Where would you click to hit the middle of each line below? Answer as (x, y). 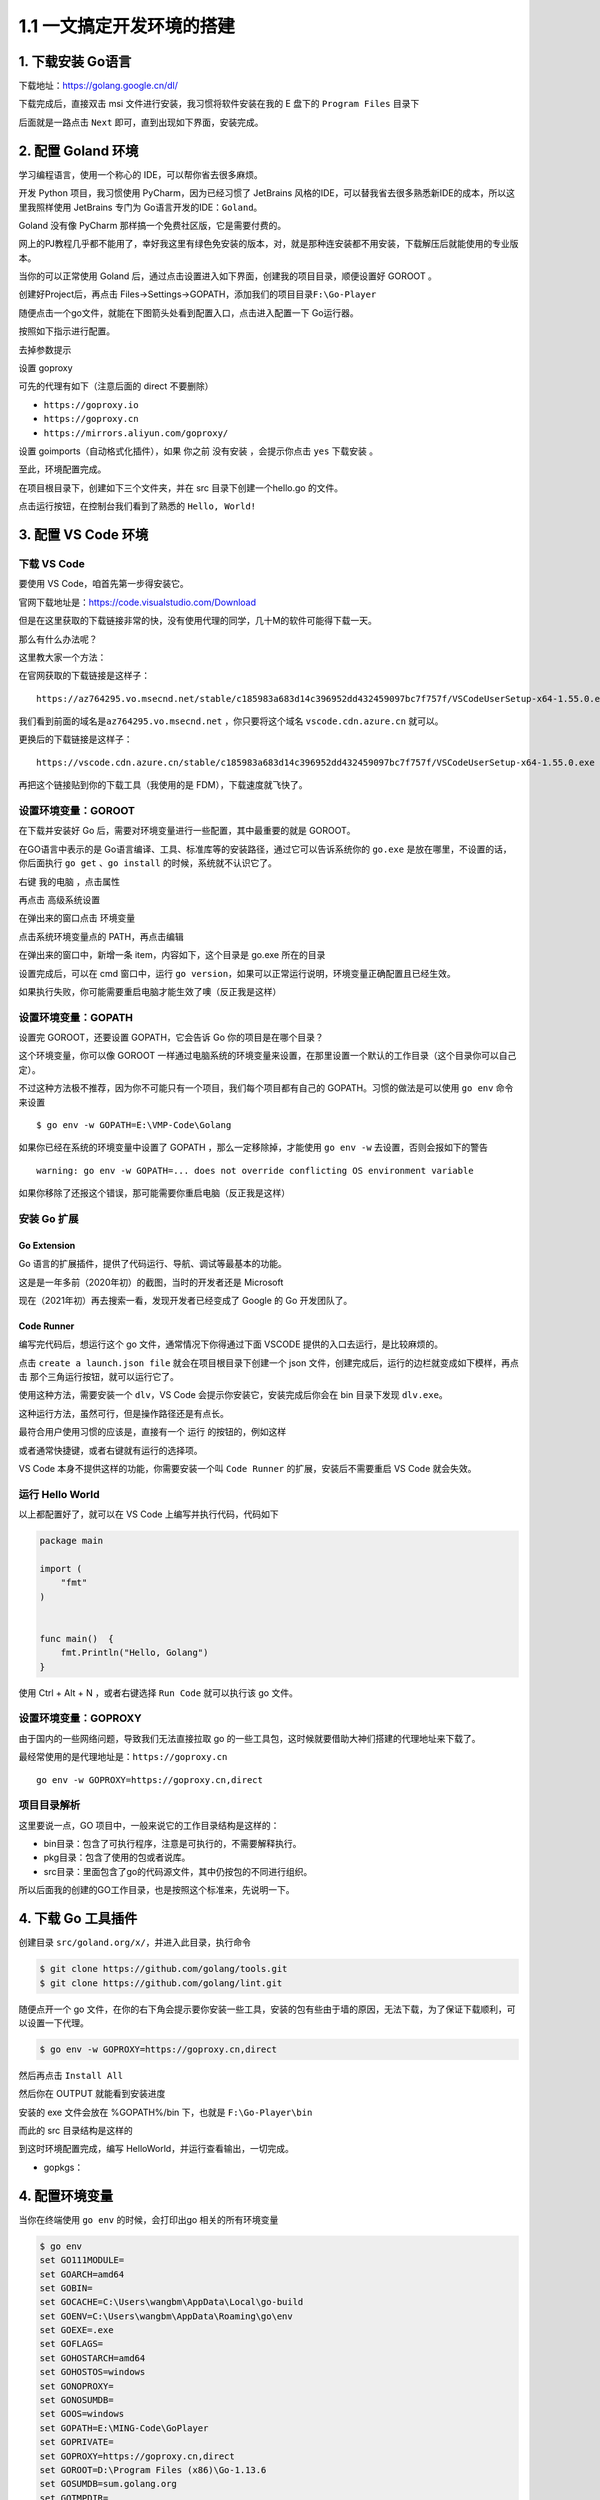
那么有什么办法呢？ (58, 639)
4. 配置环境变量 (66, 2195)
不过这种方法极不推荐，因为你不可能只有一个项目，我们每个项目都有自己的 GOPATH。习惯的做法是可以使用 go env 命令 (266, 1088)
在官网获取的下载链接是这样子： (84, 676)
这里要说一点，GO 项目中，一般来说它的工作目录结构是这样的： (149, 1825)
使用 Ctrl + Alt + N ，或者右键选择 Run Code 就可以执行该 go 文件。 (158, 1692)
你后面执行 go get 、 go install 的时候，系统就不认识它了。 (147, 863)
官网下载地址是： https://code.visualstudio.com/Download (137, 602)
